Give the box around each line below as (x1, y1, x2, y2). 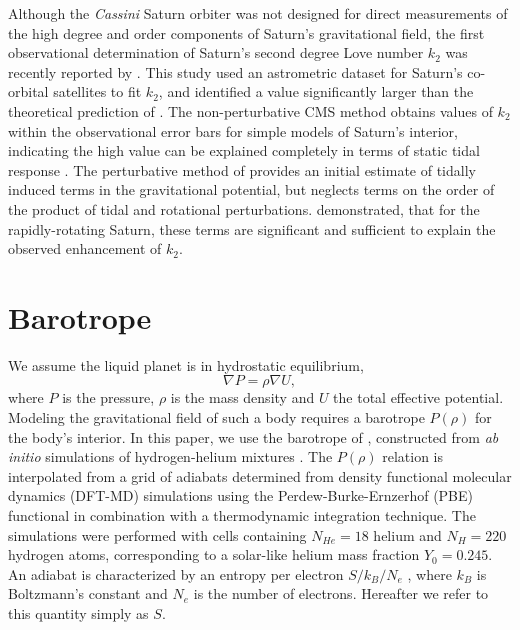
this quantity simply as (8, 602, 149, 623)
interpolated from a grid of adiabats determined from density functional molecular (8, 465, 512, 486)
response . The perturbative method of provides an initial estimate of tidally (8, 159, 476, 180)
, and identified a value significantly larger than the (158, 81, 474, 102)
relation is (382, 446, 444, 467)
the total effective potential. (333, 387, 504, 408)
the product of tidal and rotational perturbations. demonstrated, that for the (8, 198, 480, 219)
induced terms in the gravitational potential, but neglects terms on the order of (8, 179, 495, 200)
